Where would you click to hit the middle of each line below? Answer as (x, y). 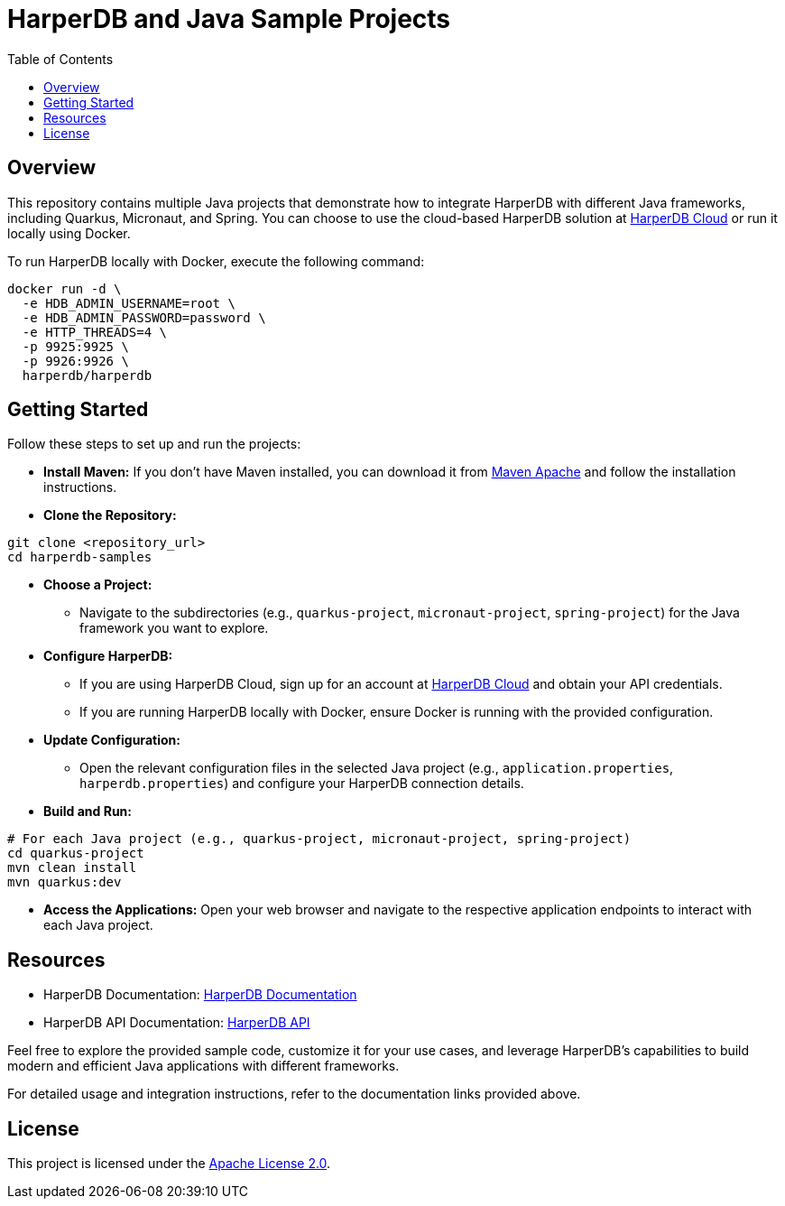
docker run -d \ (65, 288)
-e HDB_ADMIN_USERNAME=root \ (129, 303)
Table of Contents (60, 59)
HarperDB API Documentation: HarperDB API (177, 1023)
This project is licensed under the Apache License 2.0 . (169, 1164)
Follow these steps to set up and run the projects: (154, 444)
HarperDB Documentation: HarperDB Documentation (200, 995)
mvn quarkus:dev (65, 882)
